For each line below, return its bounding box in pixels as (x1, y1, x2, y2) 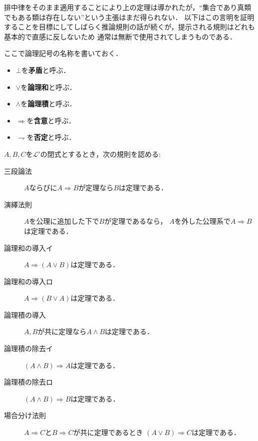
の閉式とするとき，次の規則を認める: (40, 148, 161, 159)
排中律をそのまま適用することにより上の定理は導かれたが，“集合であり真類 (4, 2, 252, 12)
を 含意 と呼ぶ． (26, 115, 76, 125)
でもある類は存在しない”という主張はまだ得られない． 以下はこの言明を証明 (4, 11, 255, 22)
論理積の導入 (4, 309, 46, 320)
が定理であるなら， (104, 216, 167, 226)
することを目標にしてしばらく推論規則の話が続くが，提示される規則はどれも (4, 21, 255, 32)
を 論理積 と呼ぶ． (20, 98, 76, 109)
